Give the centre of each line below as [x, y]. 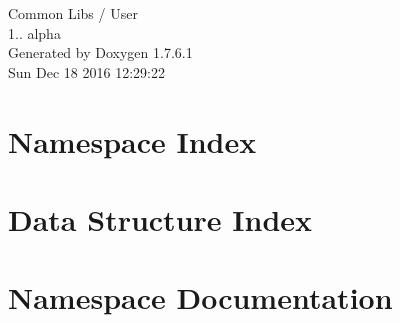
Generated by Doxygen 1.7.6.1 [100, 52]
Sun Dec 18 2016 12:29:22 [86, 71]
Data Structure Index [160, 218]
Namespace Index [132, 140]
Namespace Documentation [200, 297]
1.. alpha [34, 32]
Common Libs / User [73, 13]
